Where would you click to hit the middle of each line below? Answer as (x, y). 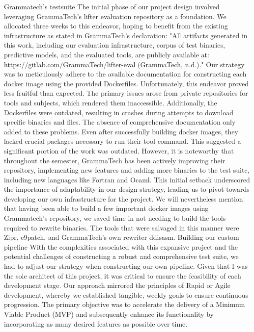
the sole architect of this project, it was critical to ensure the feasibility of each (123, 275)
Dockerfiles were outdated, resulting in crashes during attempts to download (119, 112)
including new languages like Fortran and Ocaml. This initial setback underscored (127, 179)
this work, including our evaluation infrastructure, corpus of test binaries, (114, 45)
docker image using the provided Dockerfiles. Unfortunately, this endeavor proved (127, 83)
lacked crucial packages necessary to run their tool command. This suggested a (123, 141)
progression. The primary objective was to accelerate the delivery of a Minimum (125, 304)
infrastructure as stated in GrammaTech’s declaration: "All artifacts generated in (126, 35)
